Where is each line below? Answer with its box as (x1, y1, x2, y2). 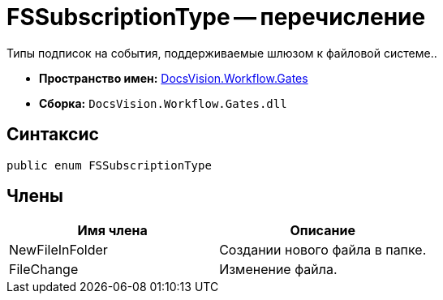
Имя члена (77, 222, 148, 239)
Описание (290, 222, 355, 239)
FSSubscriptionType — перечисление (6, 3, 426, 31)
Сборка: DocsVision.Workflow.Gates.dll (39, 96, 287, 110)
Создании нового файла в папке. (219, 242, 427, 259)
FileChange (9, 261, 79, 278)
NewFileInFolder (9, 242, 108, 259)
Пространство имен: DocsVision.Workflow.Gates (39, 71, 308, 85)
